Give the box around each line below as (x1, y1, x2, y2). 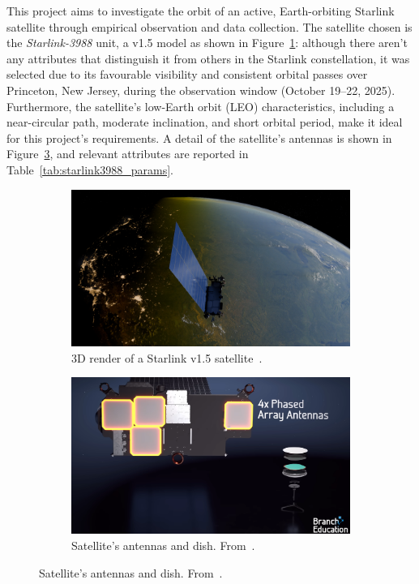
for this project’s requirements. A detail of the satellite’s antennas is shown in (6, 129, 392, 146)
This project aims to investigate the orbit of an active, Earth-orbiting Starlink (6, 2, 395, 19)
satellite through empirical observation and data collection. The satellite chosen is (6, 18, 413, 35)
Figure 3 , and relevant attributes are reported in (6, 145, 249, 162)
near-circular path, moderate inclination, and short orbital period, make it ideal (6, 114, 403, 131)
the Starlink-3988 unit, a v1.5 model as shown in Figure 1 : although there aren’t (6, 34, 408, 51)
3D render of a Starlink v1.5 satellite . (71, 349, 263, 366)
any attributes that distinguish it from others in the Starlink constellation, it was (6, 49, 410, 67)
